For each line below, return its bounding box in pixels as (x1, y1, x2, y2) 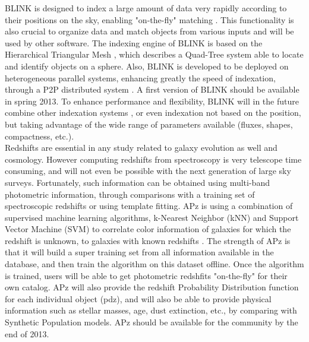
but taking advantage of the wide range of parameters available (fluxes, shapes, (5, 118, 293, 130)
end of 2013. (5, 327, 49, 340)
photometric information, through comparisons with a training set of (5, 188, 255, 200)
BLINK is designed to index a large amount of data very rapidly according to (5, 2, 287, 14)
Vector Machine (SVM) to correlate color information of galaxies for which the (5, 223, 291, 235)
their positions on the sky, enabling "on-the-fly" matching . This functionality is (5, 13, 294, 26)
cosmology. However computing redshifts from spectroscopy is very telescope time (5, 153, 302, 165)
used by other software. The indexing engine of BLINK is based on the (5, 36, 263, 49)
